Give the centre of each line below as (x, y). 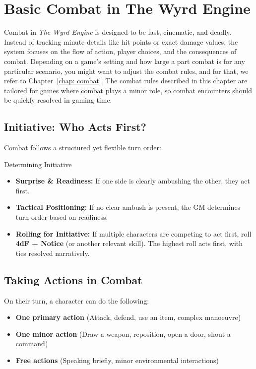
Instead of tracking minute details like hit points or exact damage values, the (121, 41)
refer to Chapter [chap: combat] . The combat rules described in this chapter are (126, 81)
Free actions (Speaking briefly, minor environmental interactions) (117, 360)
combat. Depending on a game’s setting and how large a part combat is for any (125, 61)
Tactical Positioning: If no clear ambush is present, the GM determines (128, 207)
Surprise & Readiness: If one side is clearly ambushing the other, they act (133, 181)
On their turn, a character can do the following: (77, 300)
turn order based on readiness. (62, 217)
